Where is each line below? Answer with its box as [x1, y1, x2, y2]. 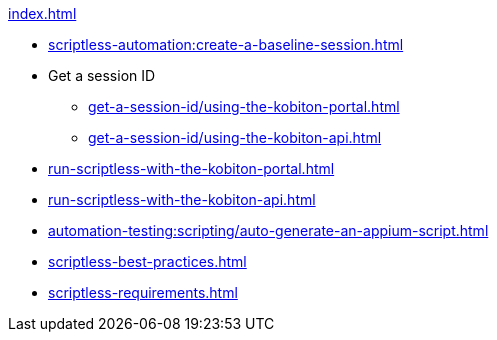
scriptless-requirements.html [48, 284, 238, 301]
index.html [8, 5, 77, 22]
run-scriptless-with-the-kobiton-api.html [48, 191, 316, 208]
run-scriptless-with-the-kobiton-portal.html [48, 160, 335, 177]
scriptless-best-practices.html [48, 253, 247, 270]
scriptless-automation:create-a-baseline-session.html [48, 36, 404, 53]
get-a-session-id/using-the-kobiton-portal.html [88, 98, 400, 115]
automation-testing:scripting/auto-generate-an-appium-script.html [48, 222, 489, 239]
